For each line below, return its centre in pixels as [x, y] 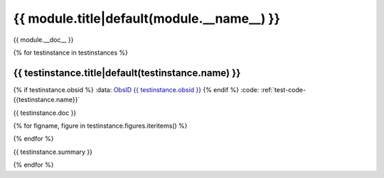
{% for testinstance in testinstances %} [70, 52]
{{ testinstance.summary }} [53, 152]
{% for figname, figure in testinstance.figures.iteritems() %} [100, 126]
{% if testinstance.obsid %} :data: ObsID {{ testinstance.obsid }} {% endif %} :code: [136, 89]
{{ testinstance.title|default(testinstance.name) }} [127, 73]
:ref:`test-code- [283, 89]
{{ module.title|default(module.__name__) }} [147, 18]
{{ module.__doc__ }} [43, 40]
